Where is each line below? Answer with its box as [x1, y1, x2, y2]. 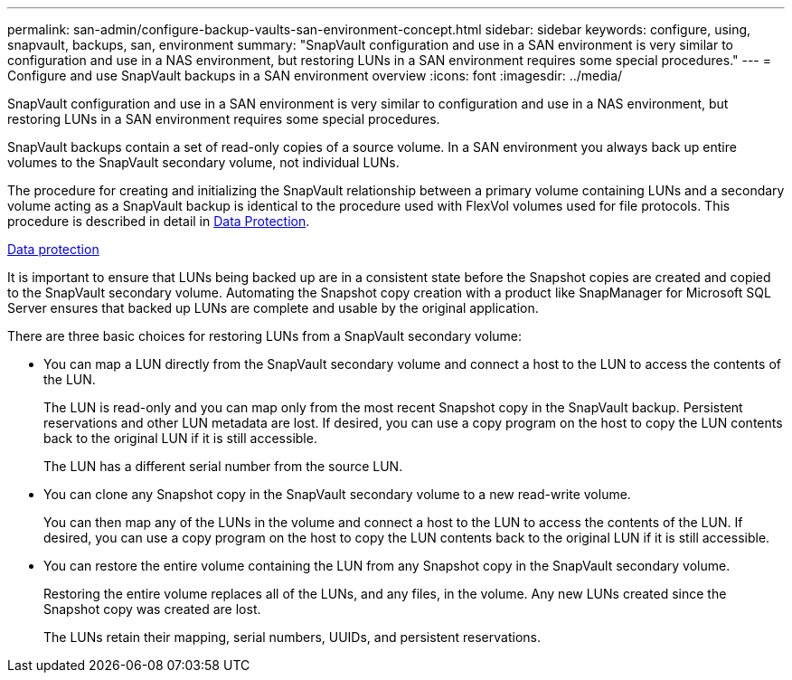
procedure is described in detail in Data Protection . [7, 213, 310, 229]
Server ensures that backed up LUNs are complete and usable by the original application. [7, 300, 539, 316]
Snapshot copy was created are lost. [43, 601, 261, 617]
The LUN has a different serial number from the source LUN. [43, 458, 403, 474]
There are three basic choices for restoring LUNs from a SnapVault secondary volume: [7, 328, 523, 344]
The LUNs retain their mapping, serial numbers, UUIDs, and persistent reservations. [43, 629, 541, 645]
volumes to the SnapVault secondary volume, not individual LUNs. [7, 155, 400, 170]
